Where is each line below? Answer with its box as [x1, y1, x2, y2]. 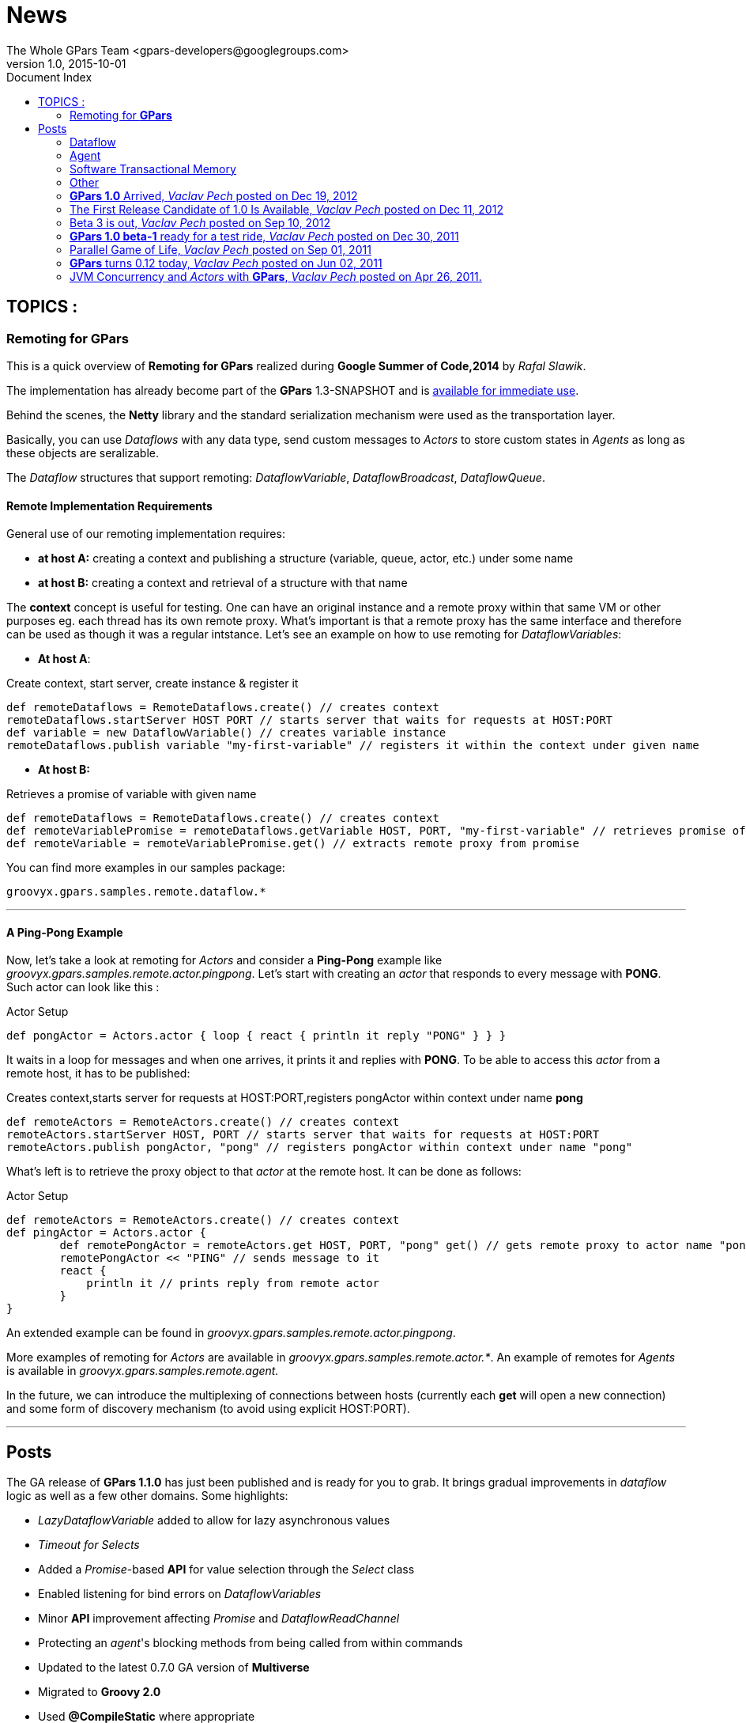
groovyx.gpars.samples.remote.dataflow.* [6, 885, 266, 899]
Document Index [6, 70, 92, 84]
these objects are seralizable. [6, 445, 160, 460]
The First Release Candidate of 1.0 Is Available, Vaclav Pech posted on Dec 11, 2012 [70, 202, 503, 216]
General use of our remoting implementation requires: [6, 527, 285, 541]
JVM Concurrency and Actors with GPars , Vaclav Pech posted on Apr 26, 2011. [70, 269, 482, 283]
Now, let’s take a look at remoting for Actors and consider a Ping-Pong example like [6, 953, 443, 968]
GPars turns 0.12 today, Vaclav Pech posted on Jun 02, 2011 [70, 256, 382, 270]
